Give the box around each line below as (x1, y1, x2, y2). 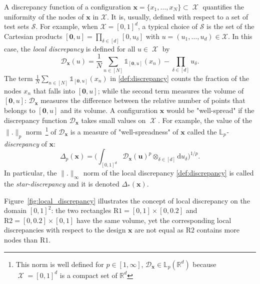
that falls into (33, 85, 75, 95)
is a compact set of (59, 269, 117, 280)
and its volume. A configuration (60, 105, 158, 115)
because (192, 258, 216, 269)
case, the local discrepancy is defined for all (4, 43, 135, 53)
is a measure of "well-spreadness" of (70, 126, 178, 136)
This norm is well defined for (15, 258, 104, 269)
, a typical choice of (138, 21, 197, 31)
